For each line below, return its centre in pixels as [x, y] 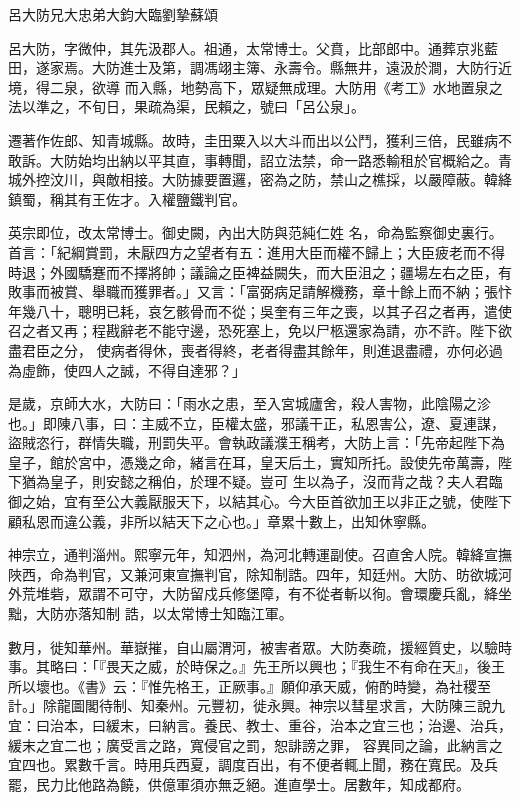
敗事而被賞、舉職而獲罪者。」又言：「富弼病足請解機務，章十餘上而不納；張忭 [260, 291]
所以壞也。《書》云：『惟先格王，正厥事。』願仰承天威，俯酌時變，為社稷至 [249, 685]
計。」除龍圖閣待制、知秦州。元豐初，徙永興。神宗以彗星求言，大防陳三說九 [256, 705]
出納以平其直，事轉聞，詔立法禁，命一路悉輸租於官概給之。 [301, 159]
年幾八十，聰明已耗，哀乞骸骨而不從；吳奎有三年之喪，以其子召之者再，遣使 [260, 310]
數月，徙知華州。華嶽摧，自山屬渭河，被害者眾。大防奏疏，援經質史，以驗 [253, 646]
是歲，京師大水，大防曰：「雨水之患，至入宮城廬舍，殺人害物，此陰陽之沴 [249, 403]
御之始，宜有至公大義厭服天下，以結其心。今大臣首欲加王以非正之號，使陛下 [260, 501]
